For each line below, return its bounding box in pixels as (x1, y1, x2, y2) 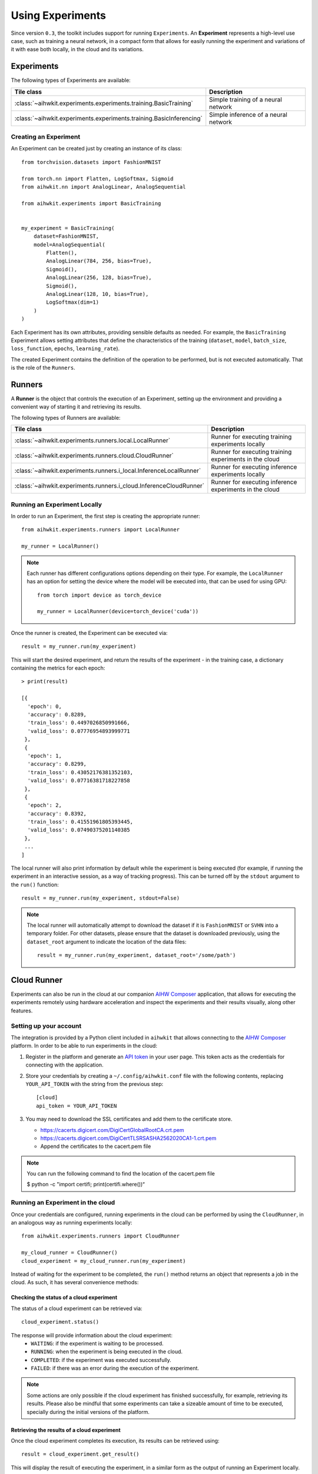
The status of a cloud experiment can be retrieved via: (11, 1305, 143, 1312)
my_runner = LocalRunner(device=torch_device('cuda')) (37, 608, 199, 615)
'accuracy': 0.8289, (27, 711, 87, 718)
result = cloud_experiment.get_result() (21, 1451, 140, 1457)
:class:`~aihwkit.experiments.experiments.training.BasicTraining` (14, 99, 194, 107)
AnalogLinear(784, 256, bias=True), (46, 258, 153, 265)
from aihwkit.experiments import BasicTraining (21, 200, 161, 206)
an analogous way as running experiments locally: (11, 1219, 132, 1226)
